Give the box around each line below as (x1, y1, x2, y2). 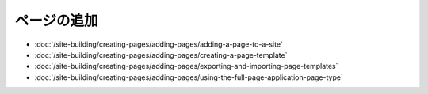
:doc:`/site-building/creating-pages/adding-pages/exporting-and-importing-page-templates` (34, 62, 338, 71)
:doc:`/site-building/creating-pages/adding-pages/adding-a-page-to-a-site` (34, 39, 283, 49)
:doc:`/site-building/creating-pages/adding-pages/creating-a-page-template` (34, 50, 288, 59)
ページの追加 (14, 12, 98, 29)
